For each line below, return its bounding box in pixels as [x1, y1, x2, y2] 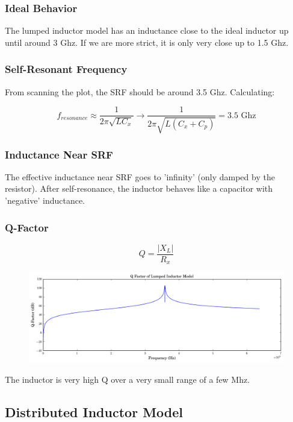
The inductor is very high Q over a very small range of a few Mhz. [5, 373, 250, 386]
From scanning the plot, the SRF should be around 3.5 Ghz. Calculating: [5, 85, 275, 98]
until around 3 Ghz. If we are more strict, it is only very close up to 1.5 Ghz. [5, 36, 289, 48]
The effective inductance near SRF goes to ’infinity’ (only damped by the [5, 170, 275, 183]
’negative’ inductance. [5, 194, 85, 207]
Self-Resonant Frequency [5, 61, 128, 77]
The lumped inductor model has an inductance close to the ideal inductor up [5, 24, 289, 37]
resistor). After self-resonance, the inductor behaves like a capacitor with [5, 182, 273, 195]
